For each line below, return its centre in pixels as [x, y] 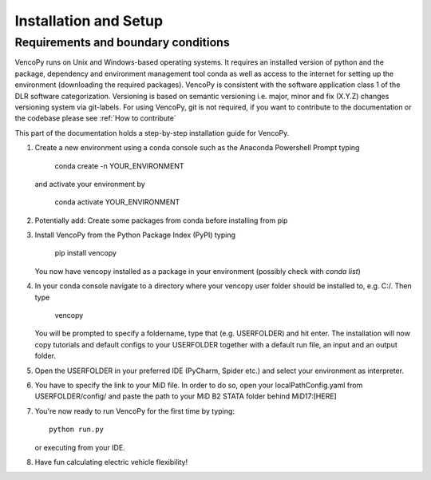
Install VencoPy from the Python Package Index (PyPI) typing [135, 235]
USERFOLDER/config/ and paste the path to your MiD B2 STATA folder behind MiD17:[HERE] [186, 396]
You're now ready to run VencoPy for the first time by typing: [135, 411]
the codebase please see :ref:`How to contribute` [96, 118]
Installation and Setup [89, 21]
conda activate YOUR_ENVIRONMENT [117, 202]
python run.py [76, 430]
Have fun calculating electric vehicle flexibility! [111, 462]
